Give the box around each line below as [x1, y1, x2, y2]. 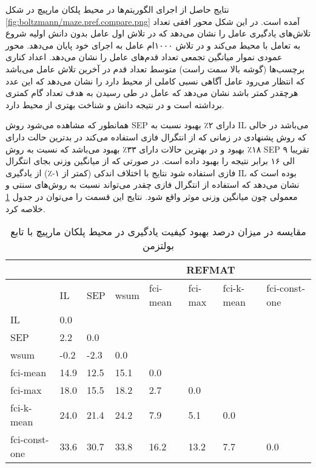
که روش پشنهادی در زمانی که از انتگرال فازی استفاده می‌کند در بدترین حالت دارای [5, 130, 306, 143]
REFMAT [186, 263, 235, 277]
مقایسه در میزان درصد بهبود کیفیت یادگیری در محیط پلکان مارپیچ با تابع [10, 224, 306, 239]
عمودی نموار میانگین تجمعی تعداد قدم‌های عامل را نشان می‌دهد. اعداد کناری [5, 50, 283, 63]
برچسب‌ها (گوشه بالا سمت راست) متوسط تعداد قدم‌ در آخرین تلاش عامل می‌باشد [5, 62, 305, 75]
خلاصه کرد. [5, 202, 45, 215]
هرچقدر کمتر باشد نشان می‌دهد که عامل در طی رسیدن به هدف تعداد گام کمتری [5, 86, 298, 99]
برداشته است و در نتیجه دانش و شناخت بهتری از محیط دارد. [5, 98, 224, 111]
